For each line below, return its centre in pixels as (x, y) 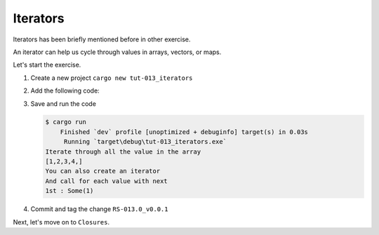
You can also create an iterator (103, 171)
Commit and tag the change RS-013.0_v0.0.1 (99, 209)
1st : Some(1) (69, 191)
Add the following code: (65, 90)
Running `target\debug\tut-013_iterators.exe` (145, 142)
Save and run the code (63, 103)
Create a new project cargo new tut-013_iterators (112, 78)
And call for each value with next (106, 181)
